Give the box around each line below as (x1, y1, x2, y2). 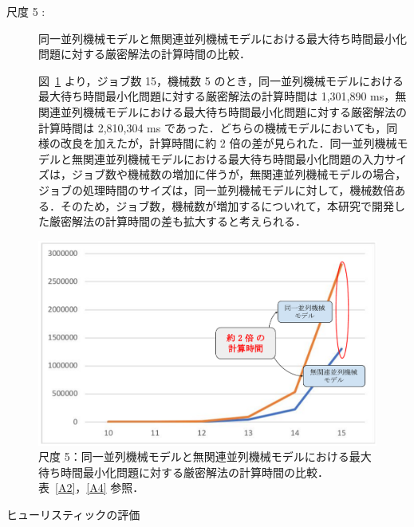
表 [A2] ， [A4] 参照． (38, 479, 144, 496)
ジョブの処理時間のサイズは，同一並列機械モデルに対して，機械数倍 (38, 181, 395, 198)
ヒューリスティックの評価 (6, 506, 140, 523)
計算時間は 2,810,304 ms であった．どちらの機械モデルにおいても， (38, 119, 387, 136)
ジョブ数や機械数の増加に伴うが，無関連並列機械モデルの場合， (71, 166, 407, 183)
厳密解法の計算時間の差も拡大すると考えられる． (49, 213, 306, 230)
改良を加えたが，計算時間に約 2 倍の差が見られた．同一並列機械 (60, 135, 397, 151)
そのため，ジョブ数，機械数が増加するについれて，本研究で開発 (60, 197, 394, 214)
